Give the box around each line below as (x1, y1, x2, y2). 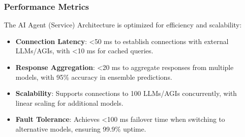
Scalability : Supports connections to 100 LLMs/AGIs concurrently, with (15, 88, 237, 98)
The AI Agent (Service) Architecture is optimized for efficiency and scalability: (4, 20, 242, 30)
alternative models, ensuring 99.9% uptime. (15, 123, 146, 134)
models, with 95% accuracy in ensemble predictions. (15, 71, 172, 82)
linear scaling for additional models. (15, 97, 123, 108)
